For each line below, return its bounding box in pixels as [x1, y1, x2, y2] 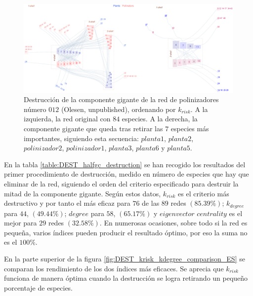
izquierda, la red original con [24, 113, 111, 124]
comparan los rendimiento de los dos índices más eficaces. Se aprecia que [4, 263, 224, 273]
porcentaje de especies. [4, 282, 73, 293]
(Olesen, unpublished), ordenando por [61, 104, 176, 114]
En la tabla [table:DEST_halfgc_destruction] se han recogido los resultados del [4, 159, 246, 169]
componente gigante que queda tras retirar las [24, 123, 163, 134]
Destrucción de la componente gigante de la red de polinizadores [24, 94, 219, 105]
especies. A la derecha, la [122, 113, 198, 124]
